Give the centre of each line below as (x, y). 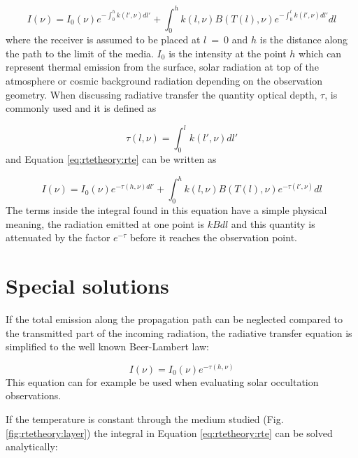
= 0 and (230, 40)
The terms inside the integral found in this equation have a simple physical (166, 210)
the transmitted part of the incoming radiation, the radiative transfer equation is (179, 332)
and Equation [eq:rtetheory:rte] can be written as (111, 159)
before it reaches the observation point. (213, 237)
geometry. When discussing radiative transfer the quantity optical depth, (162, 94)
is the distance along (304, 40)
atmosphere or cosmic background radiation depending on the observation (164, 81)
